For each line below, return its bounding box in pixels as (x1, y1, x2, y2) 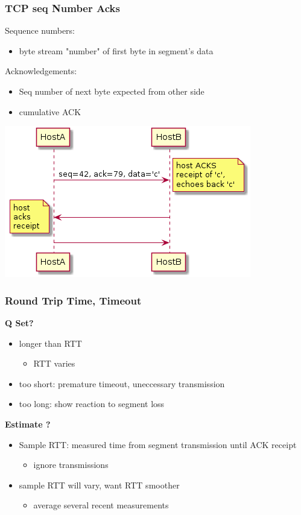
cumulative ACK (19, 105, 81, 118)
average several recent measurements (33, 499, 169, 511)
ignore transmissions (33, 458, 109, 471)
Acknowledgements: (5, 65, 77, 77)
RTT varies (33, 357, 75, 370)
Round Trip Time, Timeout (5, 292, 142, 308)
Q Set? (5, 317, 34, 329)
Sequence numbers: (5, 24, 75, 37)
